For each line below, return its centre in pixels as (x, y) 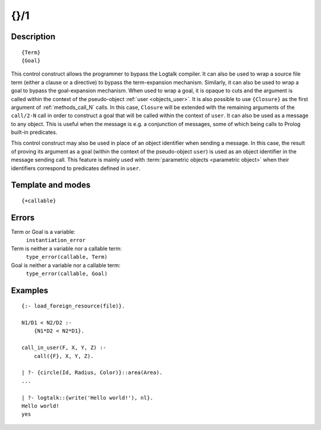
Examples (30, 291)
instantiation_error (56, 240)
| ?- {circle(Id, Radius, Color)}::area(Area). (92, 373)
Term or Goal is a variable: (43, 231)
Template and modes (51, 185)
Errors (23, 217)
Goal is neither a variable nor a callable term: (66, 265)
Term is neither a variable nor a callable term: (66, 248)
